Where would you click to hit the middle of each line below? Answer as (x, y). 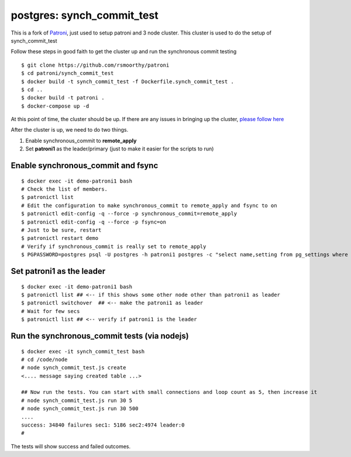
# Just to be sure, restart (61, 230)
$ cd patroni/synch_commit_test (68, 73)
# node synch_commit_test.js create (74, 368)
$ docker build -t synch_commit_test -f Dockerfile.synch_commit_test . (128, 81)
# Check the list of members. (65, 189)
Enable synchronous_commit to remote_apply (81, 140)
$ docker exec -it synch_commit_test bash (83, 351)
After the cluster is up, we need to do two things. (70, 130)
